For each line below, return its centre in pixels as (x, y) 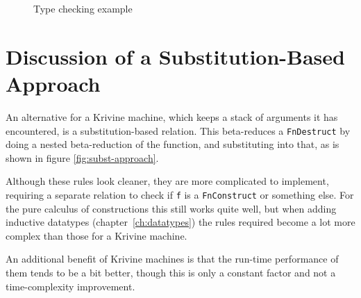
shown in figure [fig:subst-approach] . (82, 157)
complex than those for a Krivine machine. (96, 235)
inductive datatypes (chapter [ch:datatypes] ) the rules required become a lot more (180, 222)
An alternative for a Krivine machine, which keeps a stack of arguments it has (172, 116)
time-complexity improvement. (70, 286)
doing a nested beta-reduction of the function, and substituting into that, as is (173, 144)
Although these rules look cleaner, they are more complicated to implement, (167, 181)
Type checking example (83, 8)
